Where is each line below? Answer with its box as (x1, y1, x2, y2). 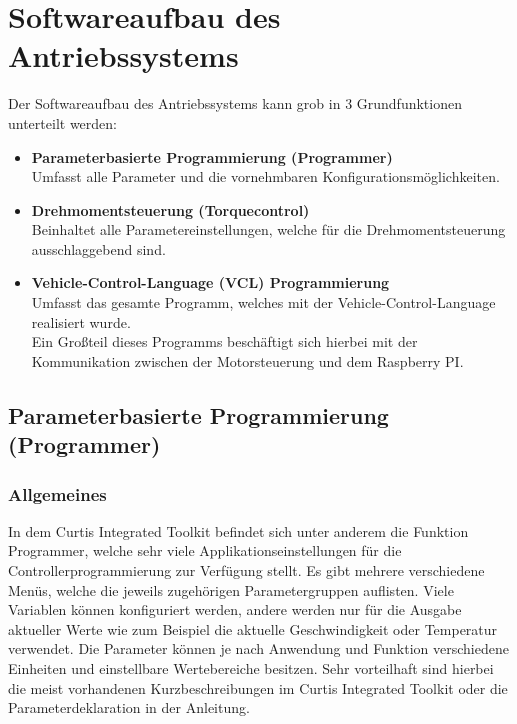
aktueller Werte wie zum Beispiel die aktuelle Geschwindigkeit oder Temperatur (8, 618, 498, 639)
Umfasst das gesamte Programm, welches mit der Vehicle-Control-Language (31, 292, 496, 313)
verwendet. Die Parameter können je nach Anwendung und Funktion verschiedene (8, 638, 509, 659)
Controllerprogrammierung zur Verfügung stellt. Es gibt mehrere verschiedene (8, 560, 485, 581)
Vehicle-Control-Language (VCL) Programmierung (31, 272, 390, 293)
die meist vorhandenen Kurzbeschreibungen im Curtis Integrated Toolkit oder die (8, 677, 508, 698)
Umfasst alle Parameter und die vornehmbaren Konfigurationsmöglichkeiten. (31, 166, 500, 187)
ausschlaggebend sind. (31, 238, 166, 259)
